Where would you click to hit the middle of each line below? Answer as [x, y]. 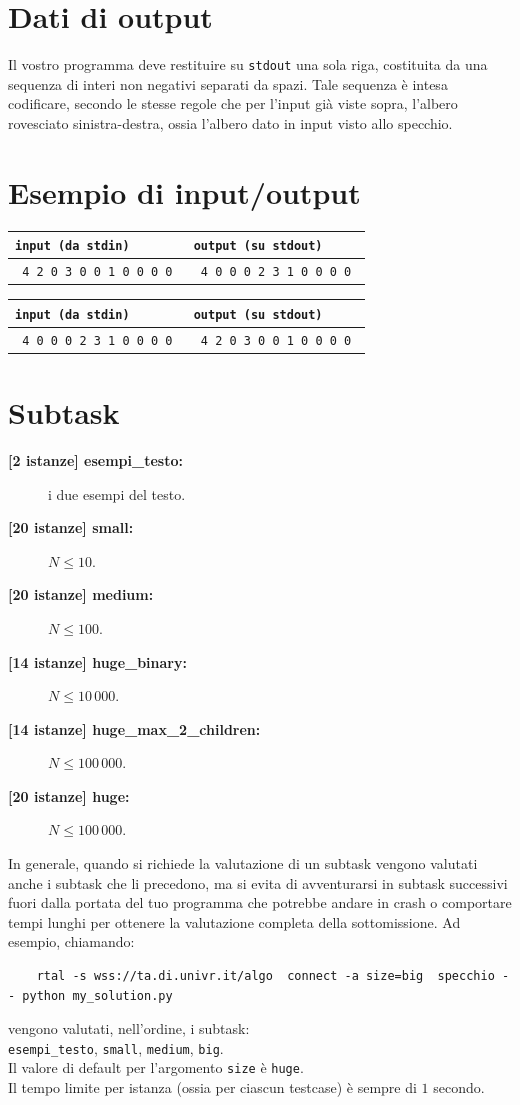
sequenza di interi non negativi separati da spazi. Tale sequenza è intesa [228, 83]
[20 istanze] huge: [69, 795]
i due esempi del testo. [117, 493]
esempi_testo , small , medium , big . [116, 1047]
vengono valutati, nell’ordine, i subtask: [129, 1028]
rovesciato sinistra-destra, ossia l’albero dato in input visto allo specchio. [230, 122]
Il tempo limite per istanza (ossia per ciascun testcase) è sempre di [212, 1087]
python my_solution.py [97, 995]
